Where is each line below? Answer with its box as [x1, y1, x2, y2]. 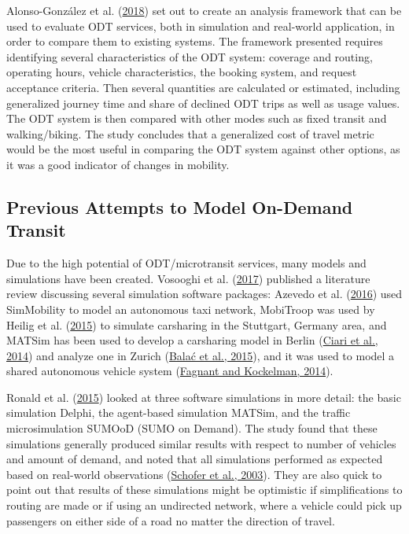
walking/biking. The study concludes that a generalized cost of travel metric [6, 125, 374, 142]
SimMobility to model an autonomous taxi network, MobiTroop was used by [6, 300, 375, 317]
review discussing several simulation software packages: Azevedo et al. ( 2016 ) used [6, 285, 403, 302]
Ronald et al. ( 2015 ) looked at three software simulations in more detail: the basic [6, 389, 401, 405]
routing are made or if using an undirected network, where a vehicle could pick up [6, 497, 402, 514]
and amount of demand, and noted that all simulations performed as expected [6, 451, 383, 467]
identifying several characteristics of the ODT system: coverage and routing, [6, 48, 373, 64]
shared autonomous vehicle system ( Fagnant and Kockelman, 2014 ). [6, 363, 333, 379]
